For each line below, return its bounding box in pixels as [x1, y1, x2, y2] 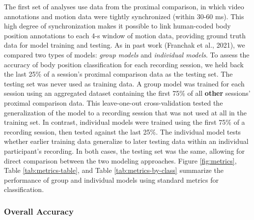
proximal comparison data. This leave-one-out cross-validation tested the [4, 97, 223, 108]
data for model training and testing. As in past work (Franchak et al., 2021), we [4, 40, 245, 50]
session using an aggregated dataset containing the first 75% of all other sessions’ [4, 88, 251, 98]
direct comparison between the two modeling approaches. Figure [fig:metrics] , [4, 155, 237, 165]
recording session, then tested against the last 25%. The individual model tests [4, 126, 241, 137]
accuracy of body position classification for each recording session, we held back [4, 59, 244, 69]
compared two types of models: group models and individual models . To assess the [4, 49, 250, 59]
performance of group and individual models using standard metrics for [4, 174, 219, 185]
